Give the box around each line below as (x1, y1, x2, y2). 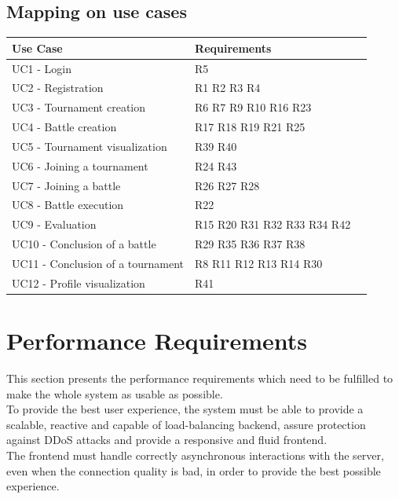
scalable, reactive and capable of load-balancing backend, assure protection (6, 416, 366, 432)
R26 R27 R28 (195, 177, 260, 193)
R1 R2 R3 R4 (195, 79, 261, 96)
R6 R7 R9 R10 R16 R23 (195, 99, 312, 116)
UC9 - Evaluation (12, 216, 97, 233)
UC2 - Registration (12, 79, 104, 96)
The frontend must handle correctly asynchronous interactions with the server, (6, 447, 384, 464)
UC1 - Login (12, 60, 72, 76)
